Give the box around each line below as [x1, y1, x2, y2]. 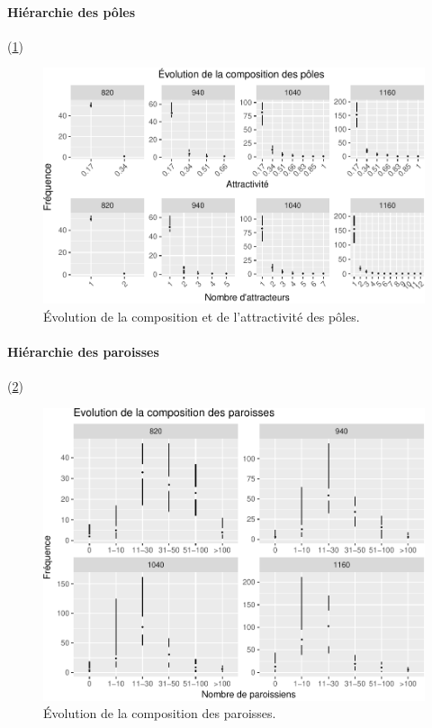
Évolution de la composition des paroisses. [43, 704, 276, 723]
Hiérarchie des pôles [7, 2, 136, 21]
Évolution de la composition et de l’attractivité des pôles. [43, 306, 360, 325]
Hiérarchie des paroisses [7, 341, 159, 360]
